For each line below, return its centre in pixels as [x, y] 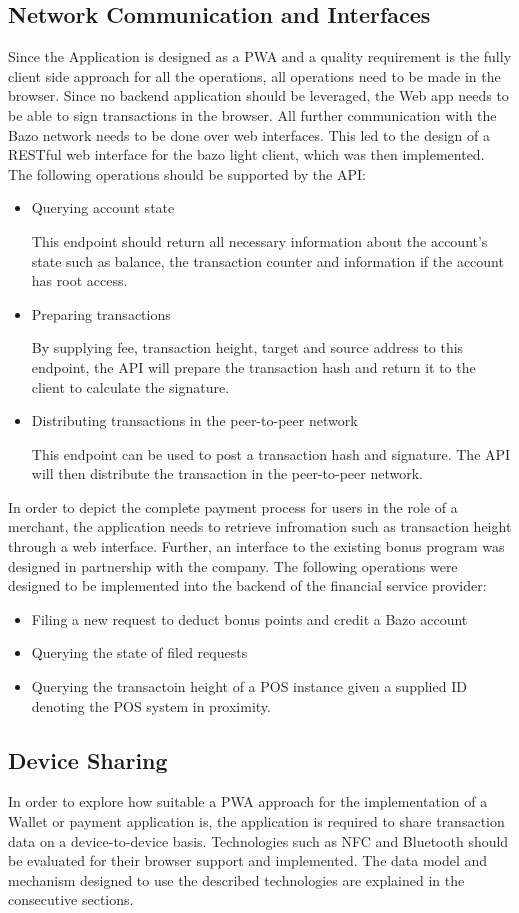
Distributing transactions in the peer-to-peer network [194, 420]
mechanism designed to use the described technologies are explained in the [236, 879]
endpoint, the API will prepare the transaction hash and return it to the [253, 366]
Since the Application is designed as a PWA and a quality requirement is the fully [260, 56]
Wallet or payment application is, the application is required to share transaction [256, 821]
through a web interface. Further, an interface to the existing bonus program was [256, 546]
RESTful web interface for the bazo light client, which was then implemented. [246, 154]
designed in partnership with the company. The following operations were [233, 565]
